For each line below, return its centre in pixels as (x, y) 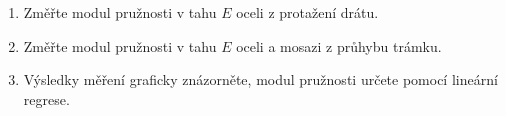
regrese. (46, 98)
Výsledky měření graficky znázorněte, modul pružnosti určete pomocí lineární (260, 79)
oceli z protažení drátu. (307, 12)
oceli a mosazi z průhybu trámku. (339, 45)
